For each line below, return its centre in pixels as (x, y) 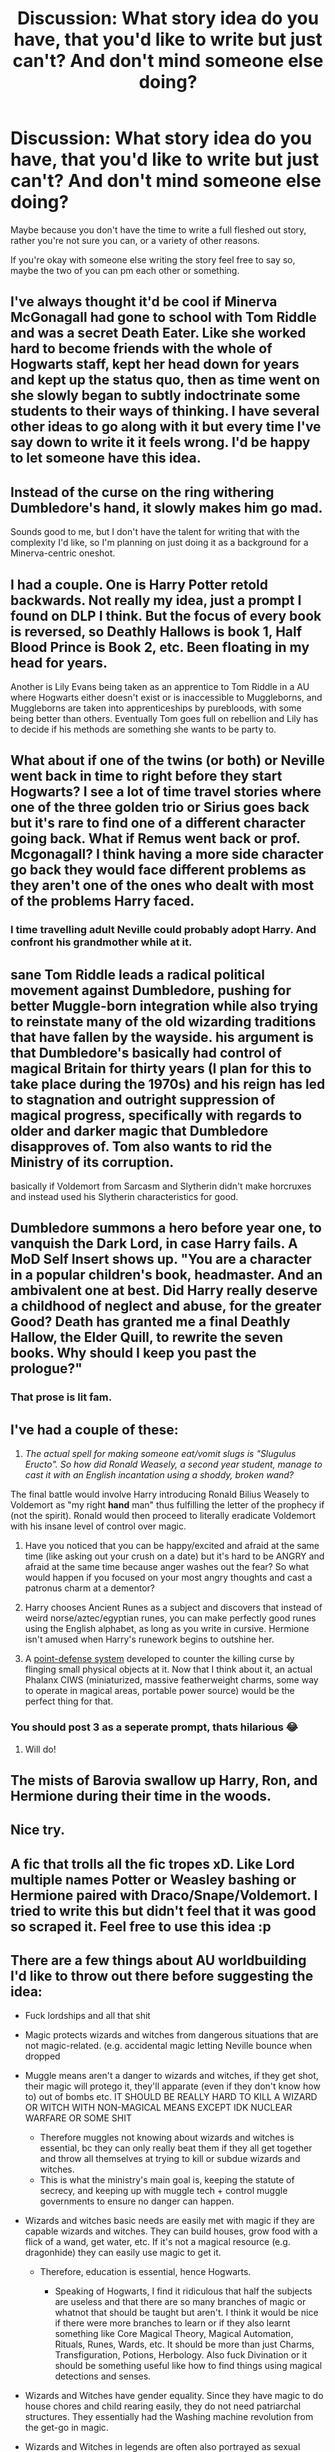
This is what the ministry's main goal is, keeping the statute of (167, 2180)
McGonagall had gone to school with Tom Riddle (163, 317)
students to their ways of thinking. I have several (165, 411)
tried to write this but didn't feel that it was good (163, 1910)
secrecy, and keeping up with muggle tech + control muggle (163, 2191)
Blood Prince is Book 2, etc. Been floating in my (160, 647)
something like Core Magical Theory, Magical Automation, (174, 2334)
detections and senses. (103, 2376)
